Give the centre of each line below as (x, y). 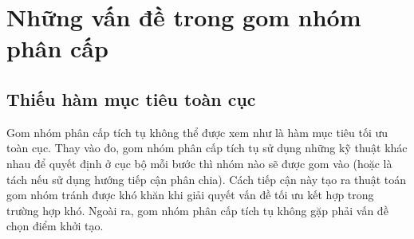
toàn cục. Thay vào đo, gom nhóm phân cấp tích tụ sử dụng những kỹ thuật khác (207, 148)
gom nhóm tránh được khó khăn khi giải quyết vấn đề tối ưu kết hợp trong (190, 195)
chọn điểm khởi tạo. (55, 226)
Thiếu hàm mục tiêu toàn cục (131, 98)
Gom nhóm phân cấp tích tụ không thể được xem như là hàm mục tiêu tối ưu (197, 132)
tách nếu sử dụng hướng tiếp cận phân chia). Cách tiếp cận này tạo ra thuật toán (207, 179)
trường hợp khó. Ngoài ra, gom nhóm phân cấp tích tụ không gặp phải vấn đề (197, 210)
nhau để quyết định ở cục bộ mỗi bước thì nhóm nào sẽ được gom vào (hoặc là (199, 163)
